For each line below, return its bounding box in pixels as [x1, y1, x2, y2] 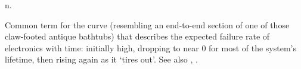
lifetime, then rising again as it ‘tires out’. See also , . [5, 53, 198, 65]
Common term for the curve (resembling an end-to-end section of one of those [5, 18, 290, 31]
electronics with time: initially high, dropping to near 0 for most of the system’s [5, 41, 296, 54]
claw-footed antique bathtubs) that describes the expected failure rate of [5, 30, 270, 42]
